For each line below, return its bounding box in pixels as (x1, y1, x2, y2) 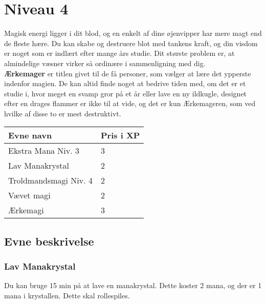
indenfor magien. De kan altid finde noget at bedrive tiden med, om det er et (4, 78, 246, 89)
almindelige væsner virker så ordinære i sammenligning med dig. (4, 57, 206, 68)
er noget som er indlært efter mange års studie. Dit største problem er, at (4, 48, 235, 58)
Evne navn (8, 129, 52, 141)
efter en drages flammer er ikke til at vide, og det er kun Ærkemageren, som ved (4, 98, 256, 109)
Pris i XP (101, 129, 140, 141)
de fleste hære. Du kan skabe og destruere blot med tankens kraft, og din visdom (4, 37, 258, 48)
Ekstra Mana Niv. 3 (8, 145, 80, 157)
